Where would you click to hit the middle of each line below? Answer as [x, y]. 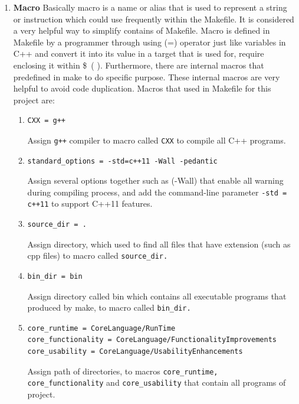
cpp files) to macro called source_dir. [98, 255]
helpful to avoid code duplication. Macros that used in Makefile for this [142, 88]
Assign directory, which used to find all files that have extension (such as [159, 244]
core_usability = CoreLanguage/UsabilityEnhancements [135, 351]
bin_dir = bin [55, 276]
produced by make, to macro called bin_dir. [109, 307]
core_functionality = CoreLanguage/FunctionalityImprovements [152, 340]
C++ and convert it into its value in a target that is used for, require [139, 53]
